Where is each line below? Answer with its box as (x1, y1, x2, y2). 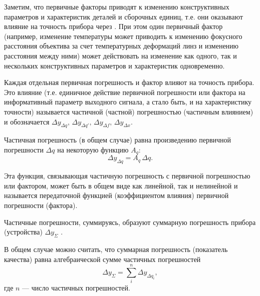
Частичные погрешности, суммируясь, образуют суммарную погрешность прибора (4, 216, 256, 227)
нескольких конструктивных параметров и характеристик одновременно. (4, 60, 225, 70)
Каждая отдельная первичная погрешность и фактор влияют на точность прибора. (4, 77, 254, 87)
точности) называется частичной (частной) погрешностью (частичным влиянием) (4, 106, 253, 116)
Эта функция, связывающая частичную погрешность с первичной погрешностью (4, 170, 250, 181)
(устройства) (4, 226, 43, 237)
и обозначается (4, 116, 50, 126)
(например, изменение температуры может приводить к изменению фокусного (4, 30, 242, 41)
